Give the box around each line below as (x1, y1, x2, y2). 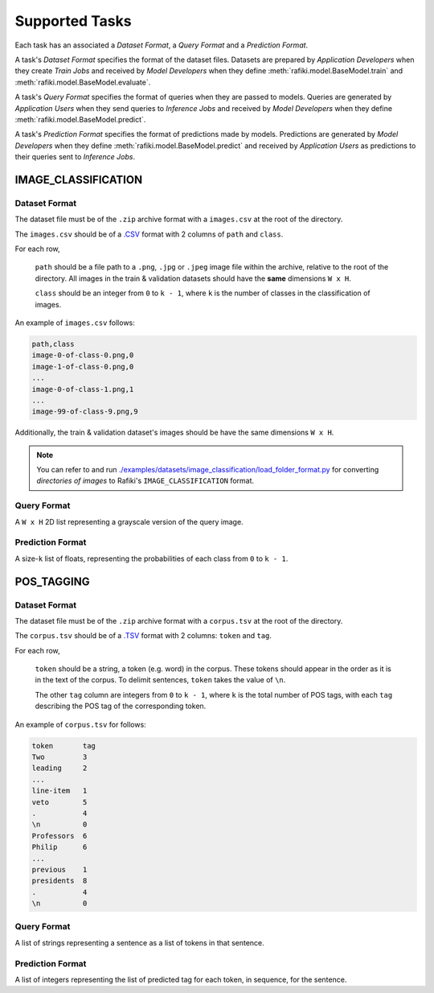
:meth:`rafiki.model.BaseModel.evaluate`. (14, 77, 151, 87)
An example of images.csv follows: (14, 318, 136, 328)
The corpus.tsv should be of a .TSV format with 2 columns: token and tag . (14, 631, 272, 641)
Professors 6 (31, 831, 88, 840)
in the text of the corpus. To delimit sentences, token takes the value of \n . (35, 675, 286, 685)
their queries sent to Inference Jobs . (14, 152, 136, 162)
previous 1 (31, 865, 88, 874)
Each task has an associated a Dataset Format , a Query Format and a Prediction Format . (14, 40, 309, 50)
